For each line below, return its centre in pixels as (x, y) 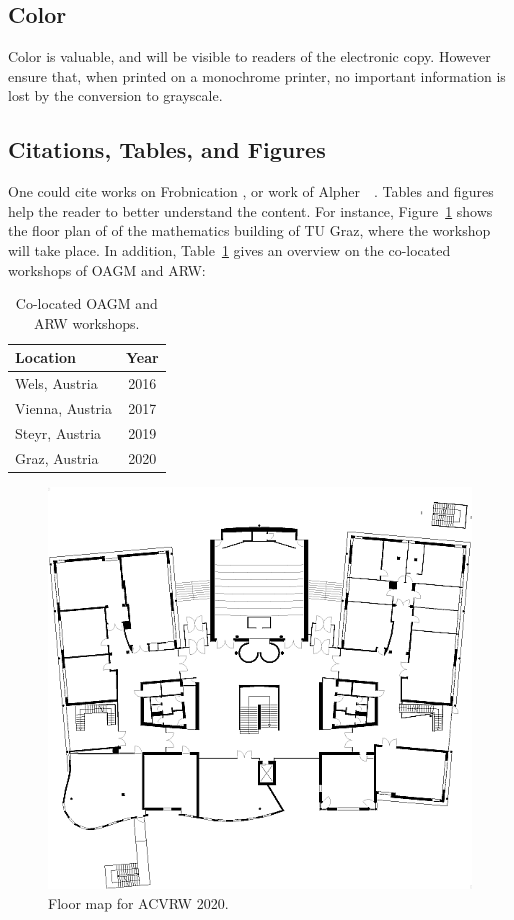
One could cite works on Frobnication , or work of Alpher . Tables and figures (251, 191)
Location (45, 357)
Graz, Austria (57, 457)
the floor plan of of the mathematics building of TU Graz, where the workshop (249, 230)
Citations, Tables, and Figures (167, 149)
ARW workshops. (87, 322)
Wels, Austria (56, 383)
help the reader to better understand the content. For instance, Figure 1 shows (250, 210)
